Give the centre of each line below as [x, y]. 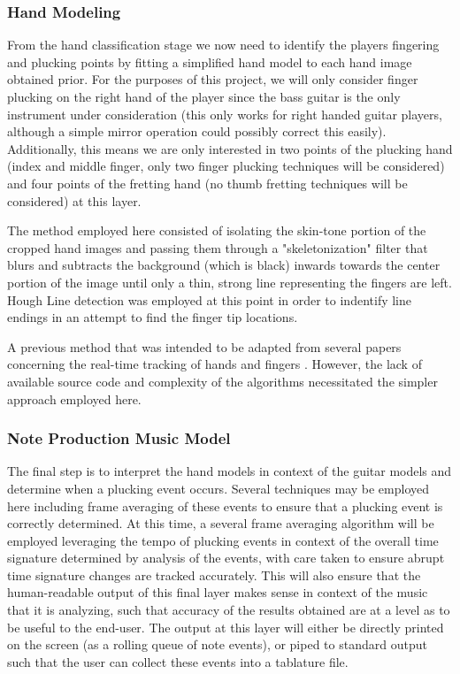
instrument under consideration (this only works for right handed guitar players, [225, 114]
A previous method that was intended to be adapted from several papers [204, 346]
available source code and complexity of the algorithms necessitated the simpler [222, 381]
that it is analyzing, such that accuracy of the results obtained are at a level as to [229, 610]
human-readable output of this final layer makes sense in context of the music [218, 592]
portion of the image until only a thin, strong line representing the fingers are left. [230, 282]
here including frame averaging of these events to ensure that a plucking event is [225, 505]
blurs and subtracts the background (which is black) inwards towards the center [224, 265]
